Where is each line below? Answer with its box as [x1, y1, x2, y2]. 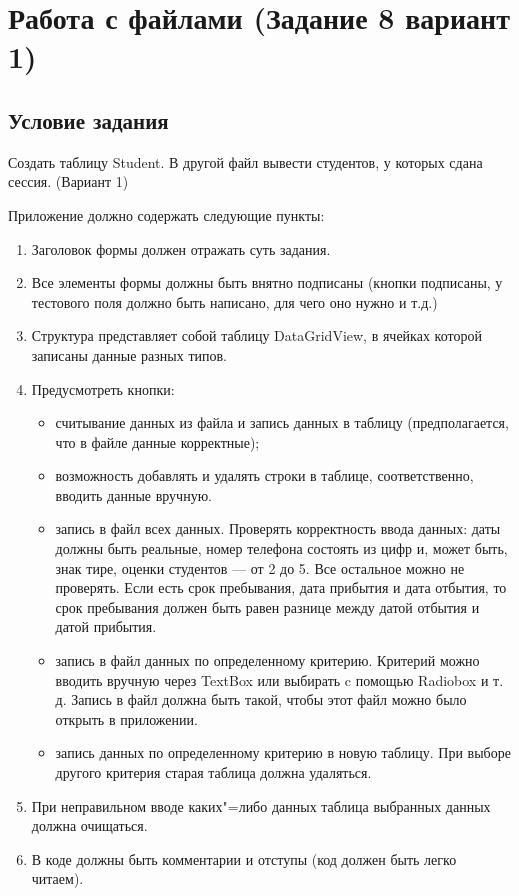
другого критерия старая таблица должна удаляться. [55, 762, 372, 783]
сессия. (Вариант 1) [8, 171, 129, 192]
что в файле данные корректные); [55, 431, 260, 452]
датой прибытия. [55, 616, 157, 637]
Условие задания [8, 104, 169, 135]
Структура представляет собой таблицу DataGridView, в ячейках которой [31, 325, 482, 346]
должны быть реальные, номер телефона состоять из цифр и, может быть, [55, 538, 508, 559]
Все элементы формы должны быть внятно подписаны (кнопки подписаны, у [31, 272, 503, 293]
